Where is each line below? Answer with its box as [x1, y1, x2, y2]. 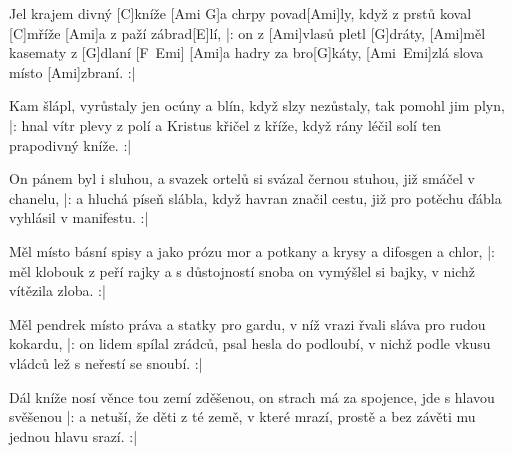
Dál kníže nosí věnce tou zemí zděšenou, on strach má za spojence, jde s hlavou [9, 386, 495, 407]
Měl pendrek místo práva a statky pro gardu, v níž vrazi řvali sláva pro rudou [9, 313, 486, 334]
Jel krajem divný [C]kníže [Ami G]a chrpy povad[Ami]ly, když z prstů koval [9, 3, 472, 23]
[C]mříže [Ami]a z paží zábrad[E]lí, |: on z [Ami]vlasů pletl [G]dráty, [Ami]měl [9, 22, 486, 43]
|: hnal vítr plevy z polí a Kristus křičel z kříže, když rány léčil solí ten [9, 114, 442, 135]
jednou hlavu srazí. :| [9, 425, 138, 446]
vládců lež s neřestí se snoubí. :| [9, 352, 203, 373]
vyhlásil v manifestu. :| [9, 207, 149, 228]
